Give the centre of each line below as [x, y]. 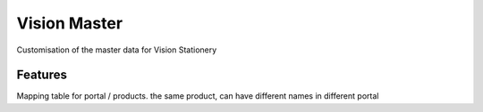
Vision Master [70, 23]
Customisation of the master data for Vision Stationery [117, 50]
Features [42, 75]
